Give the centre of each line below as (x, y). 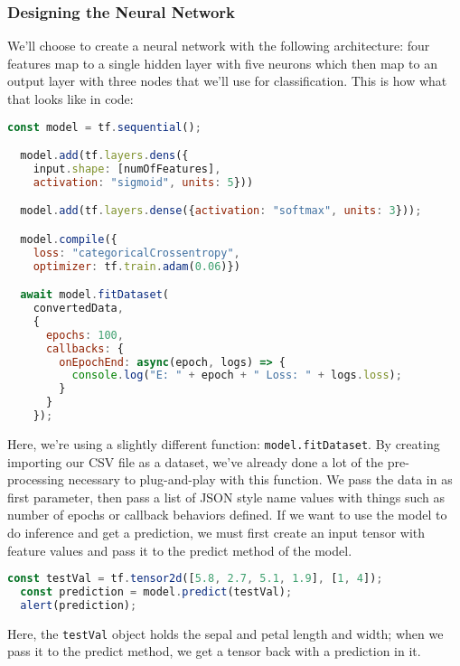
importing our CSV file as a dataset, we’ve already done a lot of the (195, 461)
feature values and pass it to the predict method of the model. (180, 550)
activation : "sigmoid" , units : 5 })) (143, 182)
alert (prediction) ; (79, 605)
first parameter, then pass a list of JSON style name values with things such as (226, 497)
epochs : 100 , (84, 335)
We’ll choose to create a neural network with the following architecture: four (219, 46)
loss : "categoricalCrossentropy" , (136, 253)
